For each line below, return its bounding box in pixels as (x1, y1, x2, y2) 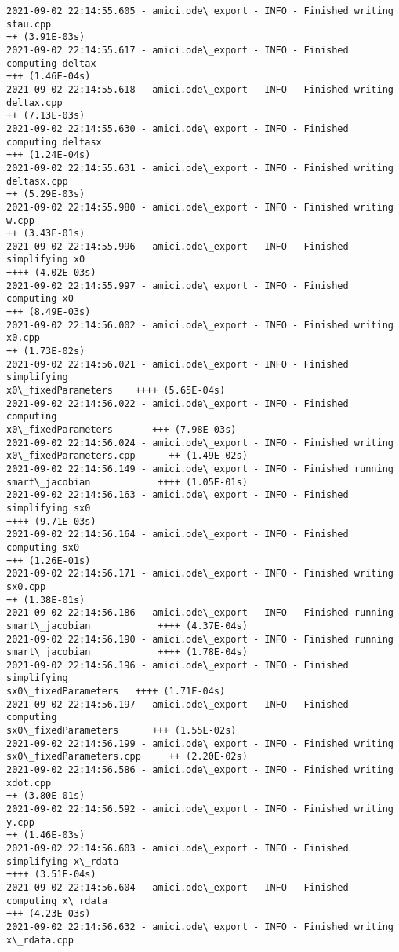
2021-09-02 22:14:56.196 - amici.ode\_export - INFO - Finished (6, 659, 349, 671)
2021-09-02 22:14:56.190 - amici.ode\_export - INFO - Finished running (6, 633, 394, 645)
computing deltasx (6, 136, 102, 148)
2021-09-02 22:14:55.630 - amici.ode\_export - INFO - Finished (6, 123, 349, 134)
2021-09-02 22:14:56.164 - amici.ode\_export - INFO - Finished (6, 529, 349, 540)
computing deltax (6, 57, 96, 69)
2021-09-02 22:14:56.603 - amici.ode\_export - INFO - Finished (6, 843, 349, 854)
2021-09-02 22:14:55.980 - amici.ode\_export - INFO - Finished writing (6, 201, 394, 213)
